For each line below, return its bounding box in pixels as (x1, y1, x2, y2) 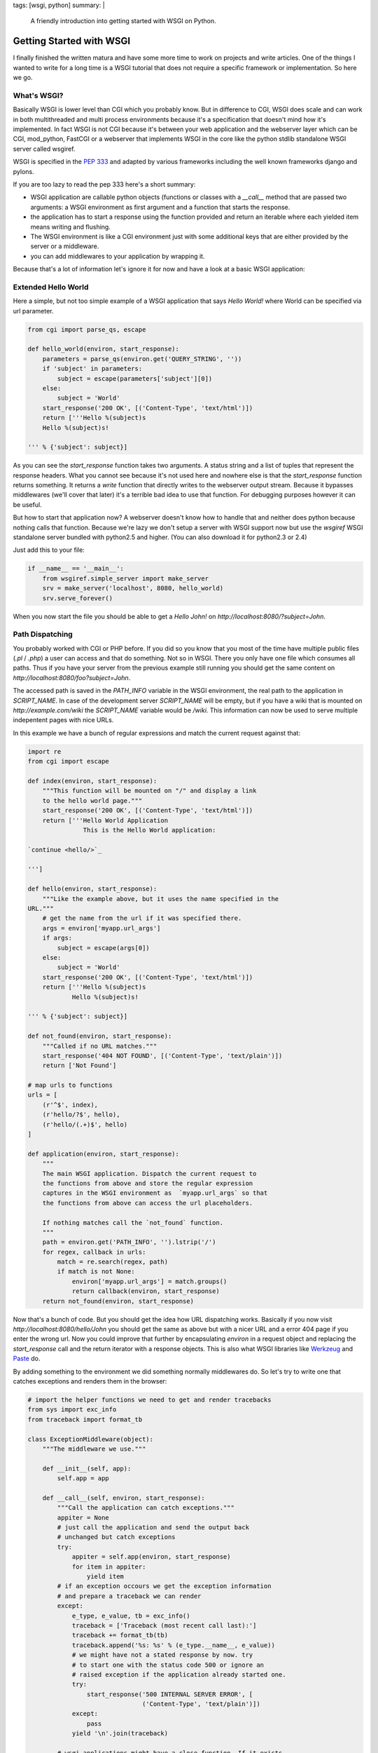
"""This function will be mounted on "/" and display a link (42, 787, 257, 795)
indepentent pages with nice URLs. (13, 716, 114, 724)
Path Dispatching (13, 630, 73, 639)
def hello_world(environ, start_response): (27, 345, 180, 353)
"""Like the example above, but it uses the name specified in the (42, 895, 279, 902)
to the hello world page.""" (42, 797, 143, 804)
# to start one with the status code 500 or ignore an (71, 1660, 265, 1669)
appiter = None (57, 1513, 110, 1522)
